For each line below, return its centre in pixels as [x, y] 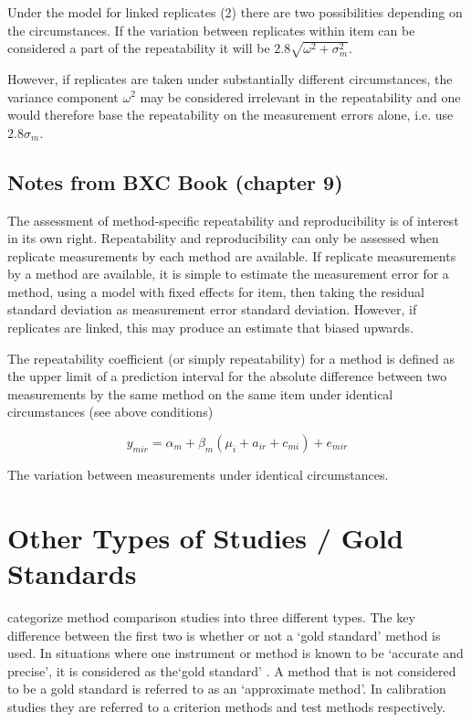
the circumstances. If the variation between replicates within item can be [211, 30]
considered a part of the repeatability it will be [139, 48]
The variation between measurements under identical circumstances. [198, 475]
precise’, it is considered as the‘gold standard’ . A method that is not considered [232, 670]
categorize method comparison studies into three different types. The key [211, 616]
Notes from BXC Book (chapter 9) [175, 181]
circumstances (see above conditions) [110, 412]
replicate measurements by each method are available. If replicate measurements [232, 255]
